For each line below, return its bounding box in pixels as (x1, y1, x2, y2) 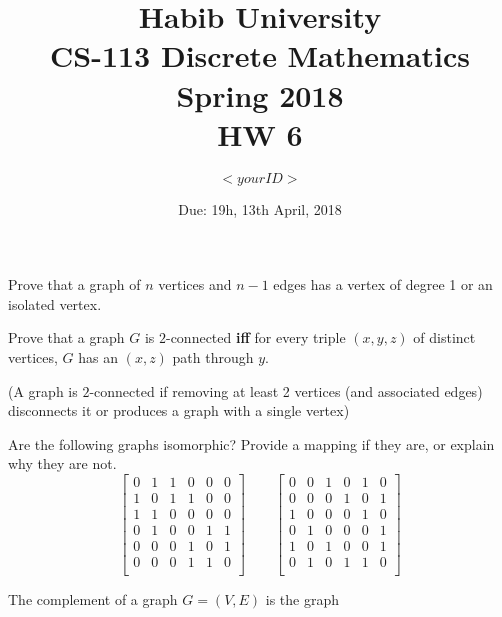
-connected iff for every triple (165, 327, 346, 348)
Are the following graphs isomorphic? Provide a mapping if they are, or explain (8, 433, 495, 454)
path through (172, 347, 254, 368)
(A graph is (8, 380, 78, 401)
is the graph (265, 589, 340, 610)
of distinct (413, 327, 476, 348)
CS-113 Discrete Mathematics (50, 35, 470, 76)
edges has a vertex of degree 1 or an (273, 274, 493, 295)
